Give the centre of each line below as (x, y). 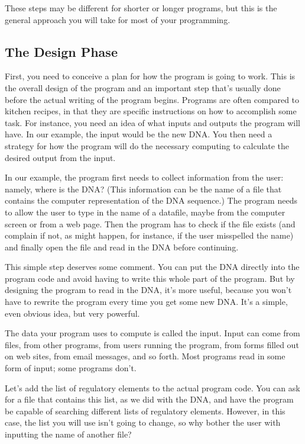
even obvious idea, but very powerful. (72, 313)
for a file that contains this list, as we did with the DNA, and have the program (149, 399)
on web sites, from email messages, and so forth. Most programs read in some (145, 356)
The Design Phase (61, 51)
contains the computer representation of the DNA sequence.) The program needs (151, 200)
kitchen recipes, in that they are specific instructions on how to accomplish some (151, 111)
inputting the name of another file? (68, 434)
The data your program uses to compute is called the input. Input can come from (152, 333)
